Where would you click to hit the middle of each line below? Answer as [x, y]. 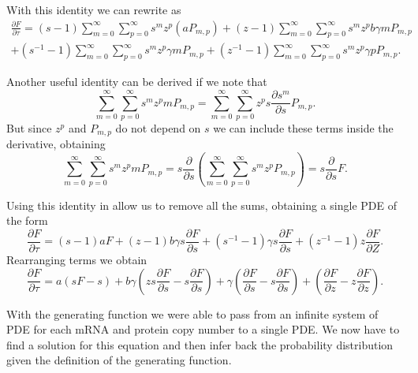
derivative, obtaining [56, 144]
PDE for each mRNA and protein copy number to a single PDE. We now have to [203, 329]
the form [27, 220]
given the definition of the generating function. [119, 360]
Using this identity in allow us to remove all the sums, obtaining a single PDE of [202, 205]
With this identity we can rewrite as [94, 9]
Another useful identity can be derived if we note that [137, 82]
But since [29, 127]
